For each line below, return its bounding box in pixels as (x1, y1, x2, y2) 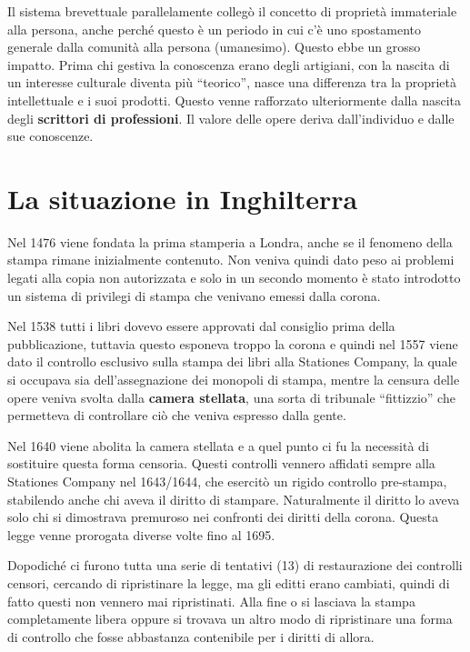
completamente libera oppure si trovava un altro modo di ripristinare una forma (7, 609, 453, 628)
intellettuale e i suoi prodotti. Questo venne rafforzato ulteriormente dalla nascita (7, 90, 461, 109)
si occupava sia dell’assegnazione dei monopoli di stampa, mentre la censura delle (7, 370, 460, 389)
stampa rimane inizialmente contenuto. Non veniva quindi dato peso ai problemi (7, 250, 455, 269)
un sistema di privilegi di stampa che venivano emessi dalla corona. (7, 286, 381, 305)
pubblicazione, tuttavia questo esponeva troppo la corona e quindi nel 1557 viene (7, 334, 458, 353)
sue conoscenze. (7, 126, 94, 145)
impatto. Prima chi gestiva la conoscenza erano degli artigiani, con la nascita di (7, 55, 450, 74)
